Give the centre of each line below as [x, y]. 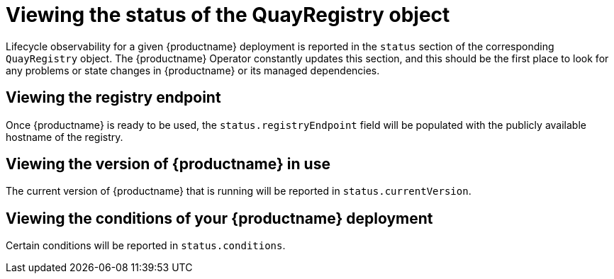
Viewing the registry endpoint [113, 98]
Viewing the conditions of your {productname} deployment [219, 218]
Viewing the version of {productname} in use [168, 164]
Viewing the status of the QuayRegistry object [228, 15]
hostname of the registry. [65, 137]
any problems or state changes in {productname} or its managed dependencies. [193, 70]
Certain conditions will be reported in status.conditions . [146, 246]
